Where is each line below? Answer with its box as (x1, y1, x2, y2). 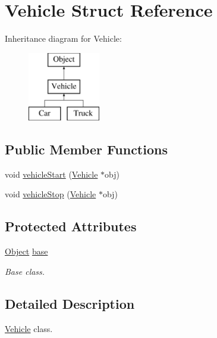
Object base (5, 245, 48, 258)
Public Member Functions (5, 140, 168, 159)
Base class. (5, 265, 45, 277)
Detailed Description (5, 294, 135, 312)
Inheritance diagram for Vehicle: (5, 32, 122, 45)
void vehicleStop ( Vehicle (5, 188, 96, 200)
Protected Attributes (5, 217, 137, 235)
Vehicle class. (5, 322, 53, 334)
